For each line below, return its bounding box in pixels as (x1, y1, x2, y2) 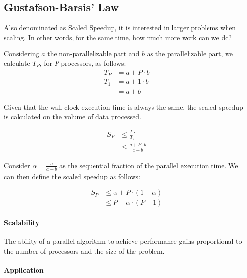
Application (4, 264, 44, 275)
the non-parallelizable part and (47, 48, 140, 59)
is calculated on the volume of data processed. (4, 111, 141, 121)
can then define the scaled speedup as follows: (4, 171, 140, 181)
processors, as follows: (61, 58, 126, 68)
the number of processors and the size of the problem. (4, 245, 165, 256)
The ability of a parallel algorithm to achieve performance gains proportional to (4, 236, 242, 246)
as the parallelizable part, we (147, 48, 233, 59)
